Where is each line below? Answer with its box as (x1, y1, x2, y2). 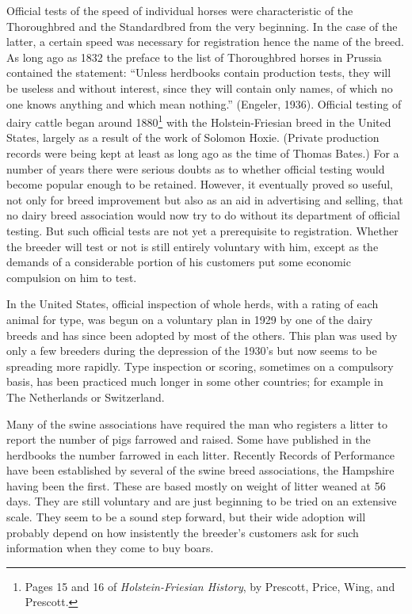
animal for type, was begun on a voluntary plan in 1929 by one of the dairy (6, 311, 373, 327)
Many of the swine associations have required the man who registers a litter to (6, 415, 387, 432)
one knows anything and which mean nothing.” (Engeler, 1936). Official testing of (6, 95, 402, 112)
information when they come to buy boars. (6, 540, 214, 556)
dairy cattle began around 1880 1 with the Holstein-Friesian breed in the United (6, 112, 391, 130)
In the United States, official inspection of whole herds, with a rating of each (6, 296, 379, 312)
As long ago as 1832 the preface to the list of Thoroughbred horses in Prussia (6, 48, 382, 65)
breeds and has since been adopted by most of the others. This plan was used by (6, 326, 398, 343)
